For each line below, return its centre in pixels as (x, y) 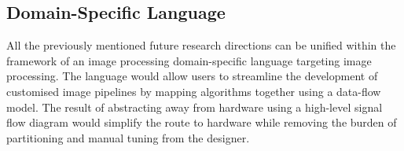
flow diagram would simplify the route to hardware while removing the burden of (202, 122)
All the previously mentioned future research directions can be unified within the (201, 45)
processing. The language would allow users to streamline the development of (192, 76)
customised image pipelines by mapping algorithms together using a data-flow (194, 91)
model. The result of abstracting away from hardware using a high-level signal (195, 107)
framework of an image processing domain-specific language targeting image (189, 60)
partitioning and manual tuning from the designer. (128, 137)
